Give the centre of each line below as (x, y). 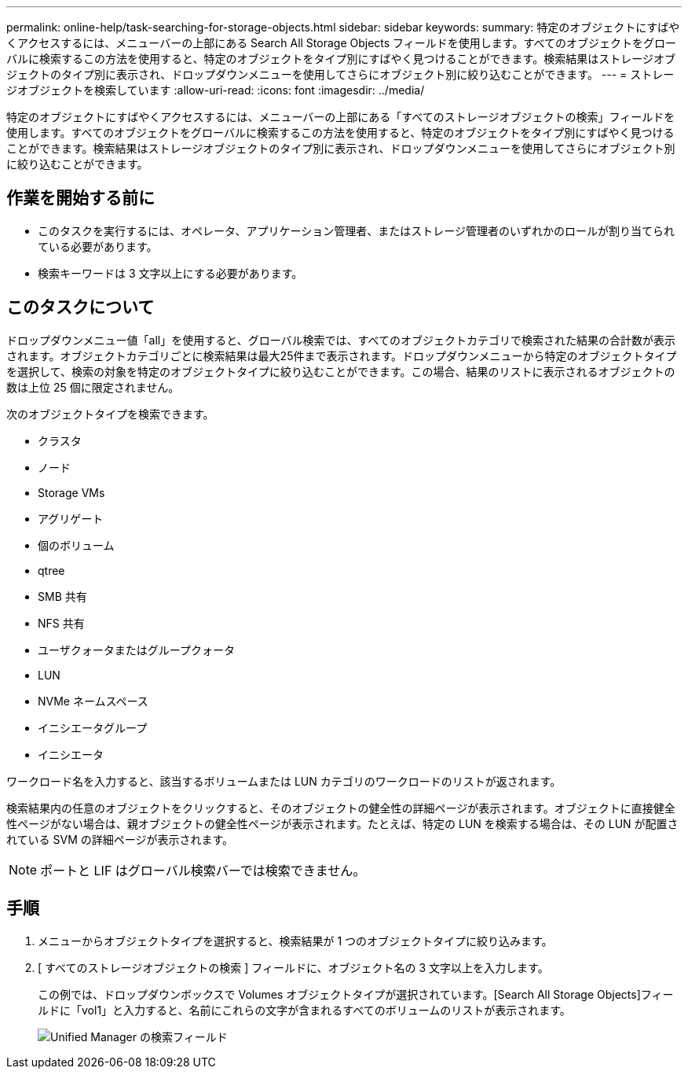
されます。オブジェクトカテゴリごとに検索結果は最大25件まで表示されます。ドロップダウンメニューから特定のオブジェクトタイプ (342, 355)
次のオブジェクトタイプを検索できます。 (110, 414)
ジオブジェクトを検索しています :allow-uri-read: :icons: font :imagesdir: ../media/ (216, 90)
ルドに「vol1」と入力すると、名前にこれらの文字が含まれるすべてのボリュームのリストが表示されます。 (304, 1010)
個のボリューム (76, 545)
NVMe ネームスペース (93, 701)
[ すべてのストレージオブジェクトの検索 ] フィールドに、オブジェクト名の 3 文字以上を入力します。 (293, 967)
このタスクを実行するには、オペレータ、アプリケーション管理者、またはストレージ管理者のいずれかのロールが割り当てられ (357, 230)
